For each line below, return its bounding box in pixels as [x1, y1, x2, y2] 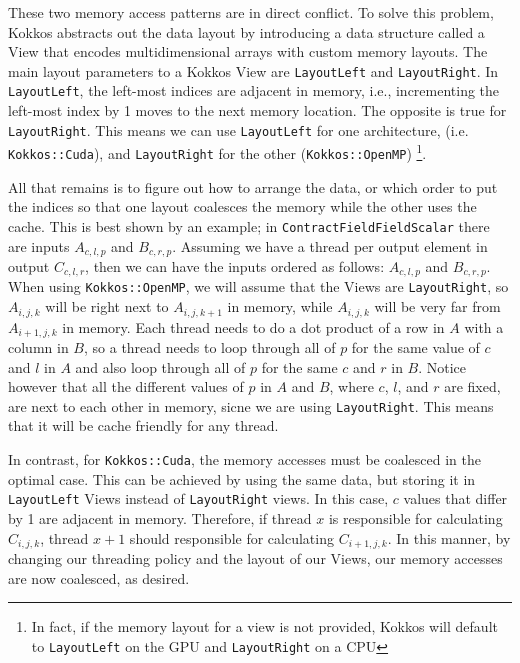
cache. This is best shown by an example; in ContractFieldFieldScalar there [8, 215, 490, 236]
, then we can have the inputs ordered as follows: [85, 255, 385, 276]
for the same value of [351, 336, 480, 357]
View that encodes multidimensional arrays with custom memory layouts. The [8, 41, 488, 62]
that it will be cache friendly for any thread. [8, 415, 279, 436]
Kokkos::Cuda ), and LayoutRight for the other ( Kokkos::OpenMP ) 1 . [8, 140, 427, 163]
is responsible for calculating [328, 507, 503, 528]
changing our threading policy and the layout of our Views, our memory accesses [8, 547, 503, 568]
